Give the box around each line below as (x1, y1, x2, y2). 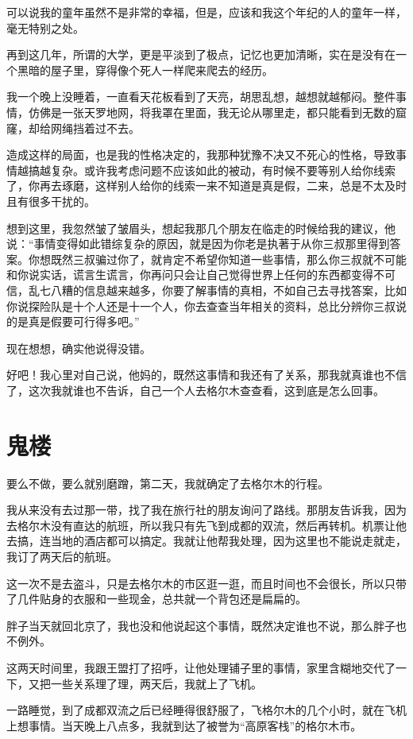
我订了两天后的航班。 (6, 547, 118, 564)
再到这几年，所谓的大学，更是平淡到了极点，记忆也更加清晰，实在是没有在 (6, 46, 396, 63)
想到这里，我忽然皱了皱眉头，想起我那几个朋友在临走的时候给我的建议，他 (6, 219, 396, 236)
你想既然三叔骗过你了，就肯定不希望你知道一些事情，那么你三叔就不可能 (28, 250, 407, 267)
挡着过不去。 (72, 119, 140, 136)
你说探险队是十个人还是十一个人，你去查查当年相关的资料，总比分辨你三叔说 (6, 297, 407, 314)
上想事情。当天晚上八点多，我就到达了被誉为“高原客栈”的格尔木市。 (6, 717, 362, 733)
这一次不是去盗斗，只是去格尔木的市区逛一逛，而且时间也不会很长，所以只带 (6, 575, 407, 591)
